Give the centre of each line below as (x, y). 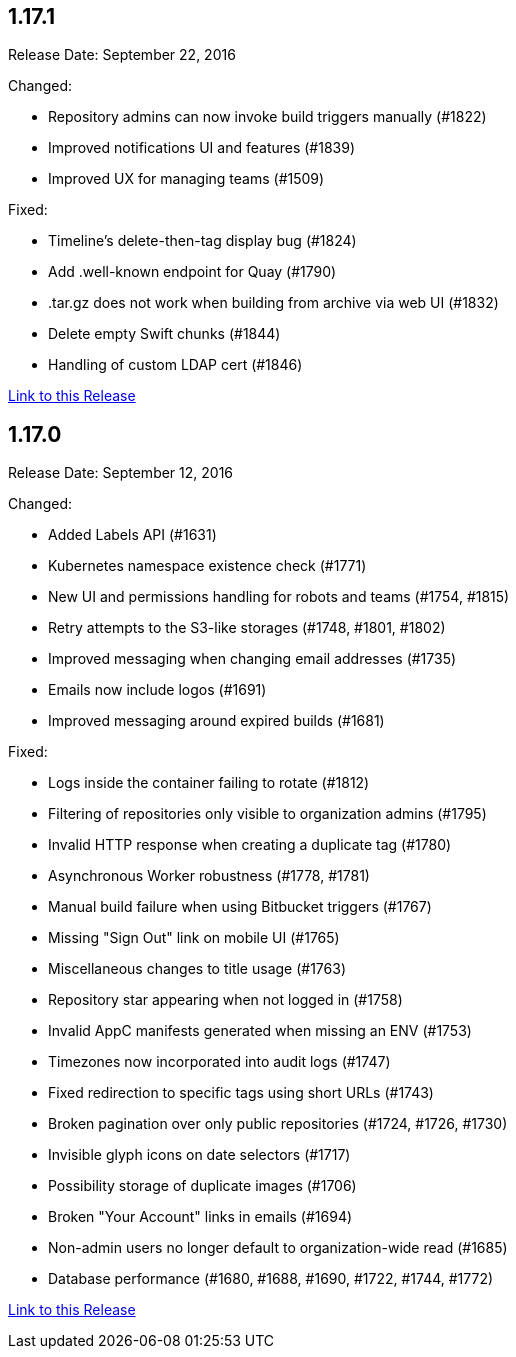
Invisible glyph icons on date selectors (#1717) (199, 1155)
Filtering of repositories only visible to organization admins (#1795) (267, 814)
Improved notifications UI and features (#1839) (202, 148)
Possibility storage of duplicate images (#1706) (202, 1186)
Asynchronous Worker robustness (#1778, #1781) (209, 876)
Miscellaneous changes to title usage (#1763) (197, 969)
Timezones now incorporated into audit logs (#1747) (219, 1062)
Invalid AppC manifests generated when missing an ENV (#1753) (260, 1031)
